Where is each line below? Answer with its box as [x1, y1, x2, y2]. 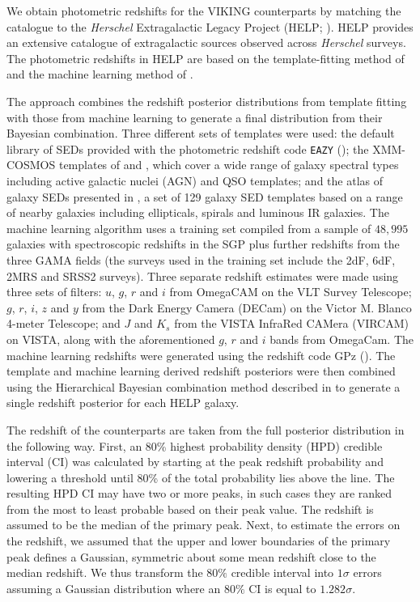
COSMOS [6, 156, 56, 173]
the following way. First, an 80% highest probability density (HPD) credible [6, 437, 383, 454]
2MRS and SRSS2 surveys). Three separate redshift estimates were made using [6, 267, 399, 284]
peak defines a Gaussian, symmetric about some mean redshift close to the [6, 548, 376, 565]
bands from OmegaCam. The [269, 330, 414, 347]
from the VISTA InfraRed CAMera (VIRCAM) [174, 315, 409, 332]
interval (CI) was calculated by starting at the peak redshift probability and [6, 453, 384, 470]
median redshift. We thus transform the [6, 564, 203, 581]
